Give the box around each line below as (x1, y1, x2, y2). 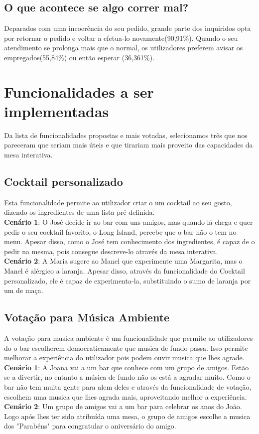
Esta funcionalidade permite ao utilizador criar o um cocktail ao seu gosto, (4, 197, 232, 207)
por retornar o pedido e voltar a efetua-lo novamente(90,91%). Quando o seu (4, 32, 238, 43)
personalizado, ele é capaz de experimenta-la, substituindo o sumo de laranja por (4, 275, 251, 286)
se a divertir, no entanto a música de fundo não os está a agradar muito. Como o (4, 372, 251, 382)
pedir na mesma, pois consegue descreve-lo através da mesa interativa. (4, 246, 218, 256)
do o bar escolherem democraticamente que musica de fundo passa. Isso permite (4, 342, 248, 353)
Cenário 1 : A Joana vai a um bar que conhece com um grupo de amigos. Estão (4, 362, 249, 372)
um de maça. (4, 285, 43, 295)
